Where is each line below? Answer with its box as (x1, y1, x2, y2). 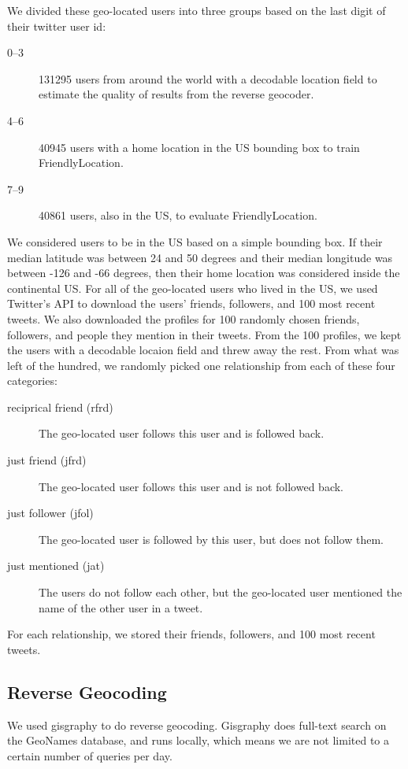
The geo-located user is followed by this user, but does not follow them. (39, 531, 384, 547)
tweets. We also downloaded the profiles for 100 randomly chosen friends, (7, 310, 360, 327)
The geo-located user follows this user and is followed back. (39, 425, 325, 442)
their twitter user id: (7, 17, 106, 34)
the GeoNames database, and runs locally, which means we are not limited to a (7, 732, 390, 749)
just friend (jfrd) (7, 452, 87, 468)
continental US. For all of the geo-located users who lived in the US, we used (7, 279, 378, 296)
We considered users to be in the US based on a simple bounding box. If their (7, 233, 383, 250)
